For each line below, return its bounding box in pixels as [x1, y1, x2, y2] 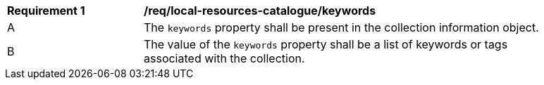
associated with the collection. [144, 51, 305, 65]
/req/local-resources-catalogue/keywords [144, 4, 376, 18]
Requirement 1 [7, 4, 85, 18]
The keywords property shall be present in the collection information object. [144, 20, 539, 34]
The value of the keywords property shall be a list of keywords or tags [144, 37, 508, 51]
